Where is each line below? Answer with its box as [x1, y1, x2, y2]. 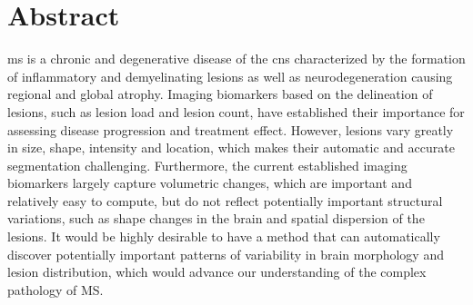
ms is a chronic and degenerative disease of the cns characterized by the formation [7, 49, 466, 68]
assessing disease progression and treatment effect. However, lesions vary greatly [7, 120, 454, 139]
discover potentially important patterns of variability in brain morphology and [7, 244, 444, 263]
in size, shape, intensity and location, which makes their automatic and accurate [7, 138, 455, 157]
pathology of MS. [7, 280, 104, 299]
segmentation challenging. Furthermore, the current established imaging [7, 155, 408, 174]
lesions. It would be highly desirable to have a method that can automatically [7, 227, 440, 246]
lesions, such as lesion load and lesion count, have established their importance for [7, 102, 465, 121]
